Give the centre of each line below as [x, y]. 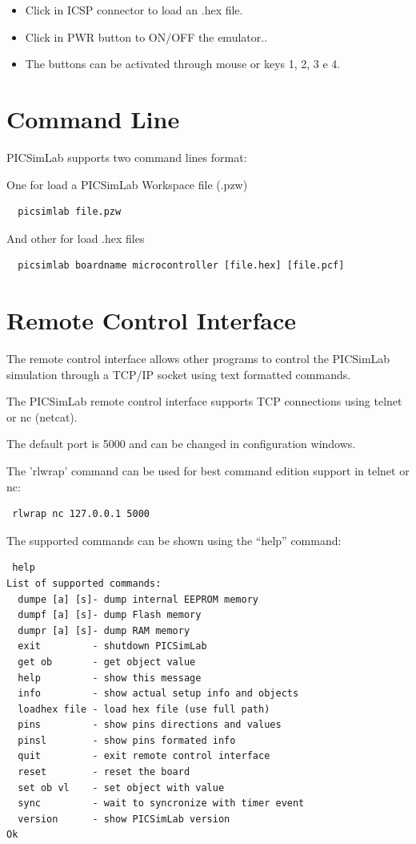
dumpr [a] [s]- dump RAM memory [104, 630]
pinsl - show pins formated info [127, 740]
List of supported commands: [84, 583]
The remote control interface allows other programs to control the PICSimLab [198, 358]
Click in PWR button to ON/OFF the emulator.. [146, 36]
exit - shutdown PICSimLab [112, 646]
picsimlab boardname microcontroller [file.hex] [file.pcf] [181, 266]
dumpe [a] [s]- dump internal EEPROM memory [138, 599]
